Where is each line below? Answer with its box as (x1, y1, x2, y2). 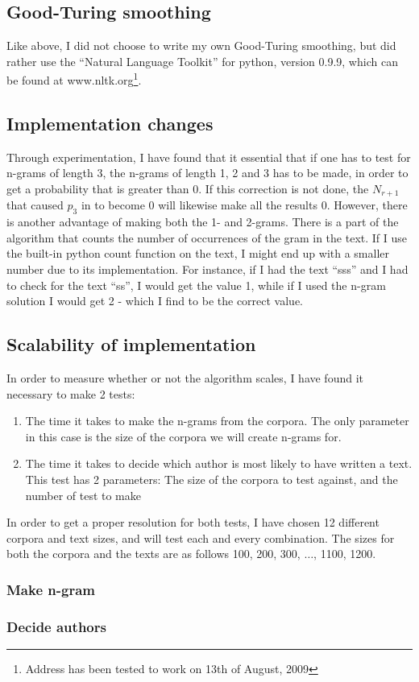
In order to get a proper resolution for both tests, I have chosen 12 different (6, 514, 380, 531)
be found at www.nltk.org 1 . (6, 69, 142, 89)
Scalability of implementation (6, 332, 256, 357)
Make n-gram (6, 579, 95, 599)
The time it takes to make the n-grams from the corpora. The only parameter (25, 412, 409, 429)
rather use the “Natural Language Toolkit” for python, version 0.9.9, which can (6, 52, 398, 69)
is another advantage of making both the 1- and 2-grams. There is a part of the (6, 213, 399, 230)
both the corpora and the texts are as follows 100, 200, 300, (6, 545, 301, 562)
